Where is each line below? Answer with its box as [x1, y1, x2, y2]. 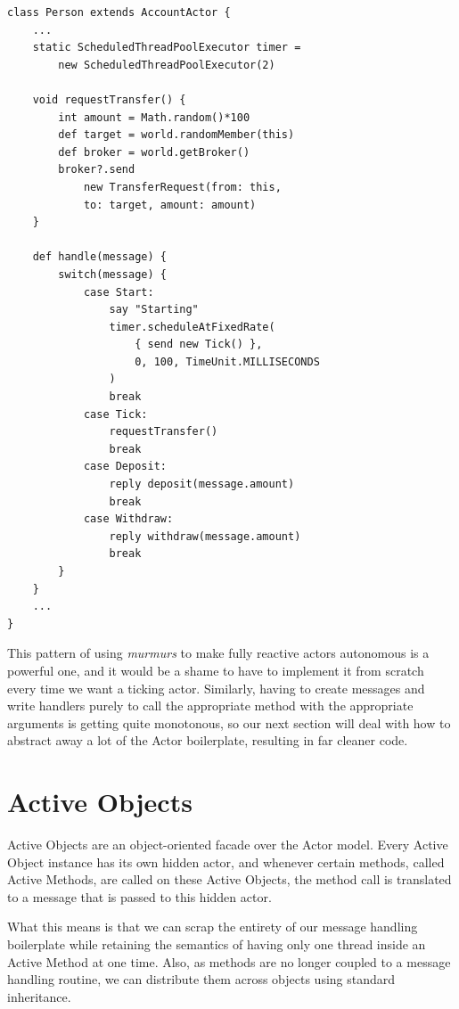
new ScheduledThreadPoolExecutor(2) [58, 58, 275, 71]
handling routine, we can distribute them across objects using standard [7, 970, 396, 988]
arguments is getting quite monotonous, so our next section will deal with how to [7, 713, 451, 732]
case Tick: [83, 407, 148, 421]
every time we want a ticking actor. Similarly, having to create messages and [7, 678, 425, 697]
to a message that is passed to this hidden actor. [7, 887, 272, 906]
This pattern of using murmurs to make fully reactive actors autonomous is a [7, 644, 430, 662]
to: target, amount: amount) [83, 198, 257, 211]
